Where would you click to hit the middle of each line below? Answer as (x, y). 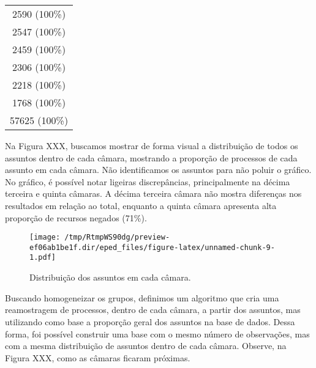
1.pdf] (43, 258)
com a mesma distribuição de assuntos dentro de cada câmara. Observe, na (146, 346)
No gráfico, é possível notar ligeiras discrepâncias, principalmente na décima (148, 181)
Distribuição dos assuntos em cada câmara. (110, 277)
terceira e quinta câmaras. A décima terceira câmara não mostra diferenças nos (153, 193)
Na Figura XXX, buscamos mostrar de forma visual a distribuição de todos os (152, 145)
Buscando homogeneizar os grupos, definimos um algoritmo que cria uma (142, 297)
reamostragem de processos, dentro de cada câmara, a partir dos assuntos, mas (153, 310)
